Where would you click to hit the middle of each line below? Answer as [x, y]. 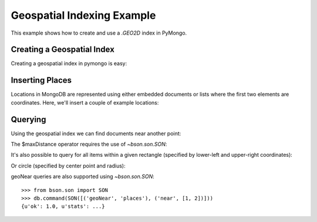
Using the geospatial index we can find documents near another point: [96, 133]
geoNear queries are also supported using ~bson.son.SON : [83, 177]
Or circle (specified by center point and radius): [68, 166]
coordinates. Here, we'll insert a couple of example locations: [85, 102]
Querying [28, 120]
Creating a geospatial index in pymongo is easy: [69, 63]
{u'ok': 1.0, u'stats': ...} [63, 206]
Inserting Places [41, 80]
